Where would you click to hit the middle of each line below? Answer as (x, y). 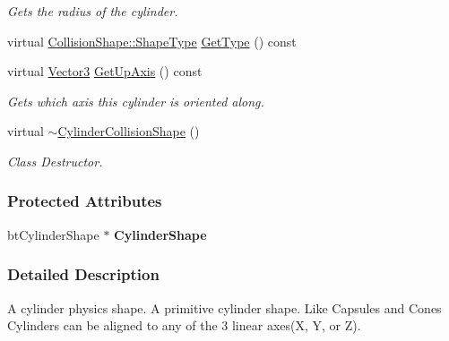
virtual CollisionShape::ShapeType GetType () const (152, 41)
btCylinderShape (53, 234)
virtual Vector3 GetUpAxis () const (105, 71)
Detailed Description (83, 274)
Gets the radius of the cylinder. (93, 11)
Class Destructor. (55, 161)
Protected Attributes (85, 201)
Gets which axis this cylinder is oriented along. (136, 101)
